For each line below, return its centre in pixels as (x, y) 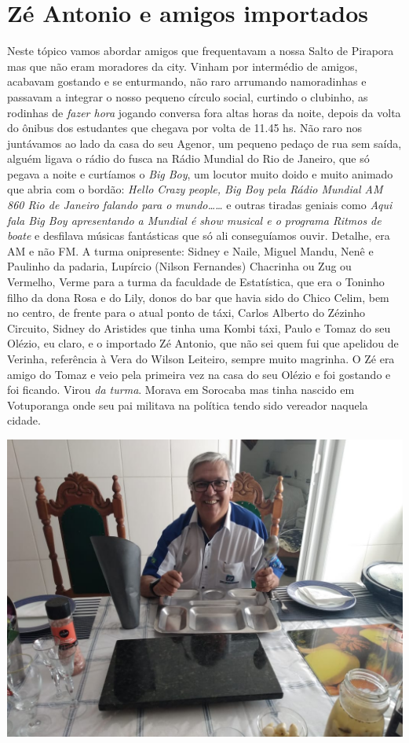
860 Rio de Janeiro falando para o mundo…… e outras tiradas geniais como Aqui (200, 205)
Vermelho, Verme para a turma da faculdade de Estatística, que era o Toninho (196, 282)
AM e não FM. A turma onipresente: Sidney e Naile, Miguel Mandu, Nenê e (190, 250)
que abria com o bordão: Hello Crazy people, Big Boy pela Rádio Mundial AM (195, 189)
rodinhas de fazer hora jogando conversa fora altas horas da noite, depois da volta (204, 112)
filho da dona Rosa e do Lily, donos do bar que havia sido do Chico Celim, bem (198, 297)
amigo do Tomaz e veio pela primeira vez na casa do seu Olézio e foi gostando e (199, 374)
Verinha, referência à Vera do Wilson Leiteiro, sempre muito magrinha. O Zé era (201, 359)
